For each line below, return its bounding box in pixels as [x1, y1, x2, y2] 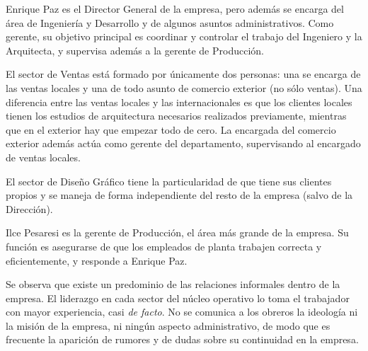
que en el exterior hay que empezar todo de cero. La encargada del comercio [6, 122, 336, 137]
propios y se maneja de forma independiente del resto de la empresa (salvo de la [6, 188, 353, 202]
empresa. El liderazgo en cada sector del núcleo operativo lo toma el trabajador [6, 290, 350, 305]
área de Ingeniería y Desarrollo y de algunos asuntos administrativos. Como [6, 15, 334, 30]
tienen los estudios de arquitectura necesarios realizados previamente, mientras [6, 108, 347, 123]
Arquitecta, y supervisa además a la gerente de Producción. [6, 42, 264, 57]
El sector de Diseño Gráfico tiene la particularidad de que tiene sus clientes [6, 173, 332, 188]
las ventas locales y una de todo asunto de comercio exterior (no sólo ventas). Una [6, 80, 362, 95]
